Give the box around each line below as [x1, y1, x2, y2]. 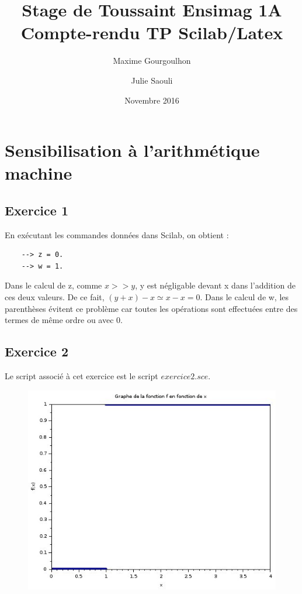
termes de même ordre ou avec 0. [5, 314, 123, 326]
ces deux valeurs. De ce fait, [5, 291, 105, 303]
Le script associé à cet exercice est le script [5, 370, 158, 382]
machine [5, 161, 72, 185]
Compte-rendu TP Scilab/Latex [20, 20, 283, 44]
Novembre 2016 [124, 94, 179, 106]
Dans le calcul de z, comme [5, 279, 102, 291]
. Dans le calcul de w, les [200, 291, 289, 303]
